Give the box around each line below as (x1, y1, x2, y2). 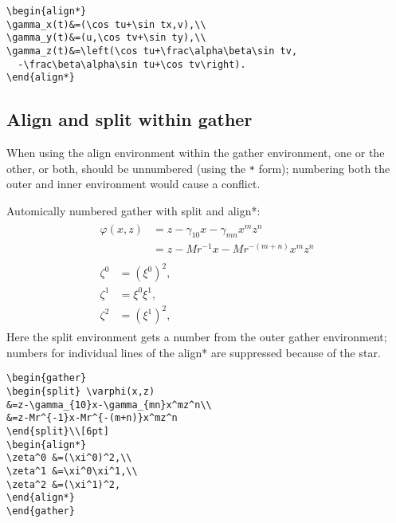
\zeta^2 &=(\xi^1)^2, (6, 478, 121, 490)
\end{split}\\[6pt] (6, 425, 109, 437)
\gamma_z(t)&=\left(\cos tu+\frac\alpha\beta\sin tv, (6, 45, 298, 57)
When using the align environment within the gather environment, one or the (6, 144, 385, 161)
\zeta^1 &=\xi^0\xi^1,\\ (6, 465, 138, 477)
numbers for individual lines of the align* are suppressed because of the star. (6, 344, 381, 360)
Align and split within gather (6, 107, 253, 132)
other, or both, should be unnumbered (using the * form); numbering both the (6, 159, 390, 176)
